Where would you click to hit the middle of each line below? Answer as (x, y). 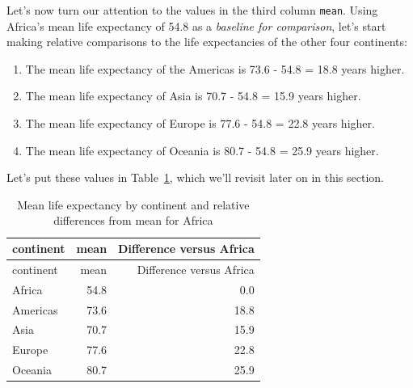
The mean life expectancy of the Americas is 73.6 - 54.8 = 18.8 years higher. (215, 68)
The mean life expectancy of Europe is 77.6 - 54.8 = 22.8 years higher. (200, 123)
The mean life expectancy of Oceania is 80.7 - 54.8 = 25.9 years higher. (202, 150)
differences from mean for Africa (133, 220)
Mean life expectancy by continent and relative (133, 204)
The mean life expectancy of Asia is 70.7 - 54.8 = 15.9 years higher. (193, 96)
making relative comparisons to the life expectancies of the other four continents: (207, 42)
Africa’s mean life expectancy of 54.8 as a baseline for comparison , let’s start (196, 25)
